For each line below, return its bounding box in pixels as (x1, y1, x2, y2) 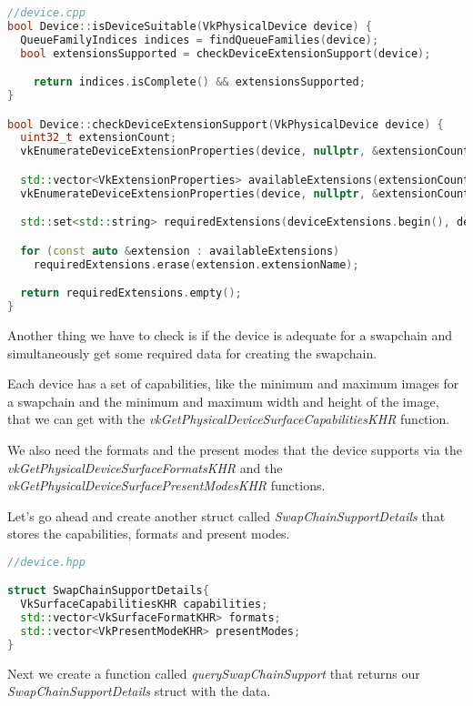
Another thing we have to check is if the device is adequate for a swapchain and (7, 325, 453, 344)
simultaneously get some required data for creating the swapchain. (7, 343, 377, 362)
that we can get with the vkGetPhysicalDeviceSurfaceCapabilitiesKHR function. (7, 409, 450, 429)
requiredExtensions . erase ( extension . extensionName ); (33, 257, 359, 271)
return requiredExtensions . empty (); (20, 287, 242, 300)
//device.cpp (7, 6, 86, 19)
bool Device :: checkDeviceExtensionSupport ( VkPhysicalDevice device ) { (7, 117, 444, 131)
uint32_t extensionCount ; (20, 131, 177, 145)
